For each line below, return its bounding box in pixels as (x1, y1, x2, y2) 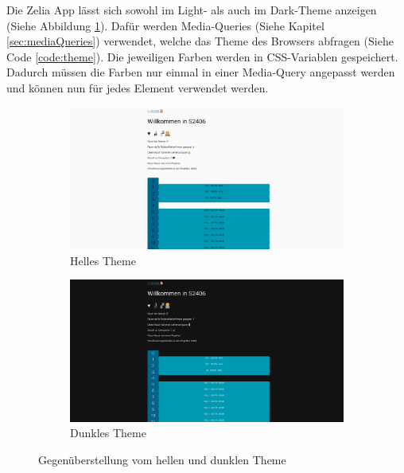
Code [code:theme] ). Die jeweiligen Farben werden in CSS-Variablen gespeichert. (6, 48, 398, 64)
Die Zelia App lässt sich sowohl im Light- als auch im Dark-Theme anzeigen (6, 2, 377, 18)
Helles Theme (70, 252, 136, 268)
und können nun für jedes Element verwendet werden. (6, 79, 269, 96)
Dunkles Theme (70, 424, 146, 441)
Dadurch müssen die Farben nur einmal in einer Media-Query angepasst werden (6, 64, 395, 80)
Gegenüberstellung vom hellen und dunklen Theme (38, 451, 286, 467)
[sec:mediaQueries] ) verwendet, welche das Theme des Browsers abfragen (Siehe (6, 33, 394, 49)
